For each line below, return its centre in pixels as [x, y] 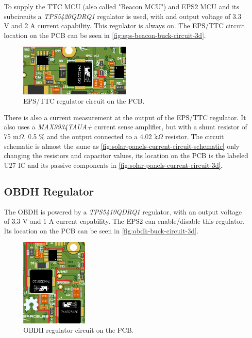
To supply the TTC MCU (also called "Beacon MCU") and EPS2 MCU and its [122, 6]
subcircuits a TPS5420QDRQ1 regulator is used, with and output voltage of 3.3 [123, 16]
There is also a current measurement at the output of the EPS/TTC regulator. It [125, 117]
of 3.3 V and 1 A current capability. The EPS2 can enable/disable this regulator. [124, 221]
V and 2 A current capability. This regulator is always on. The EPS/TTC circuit [124, 26]
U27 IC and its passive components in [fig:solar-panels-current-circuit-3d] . [113, 165]
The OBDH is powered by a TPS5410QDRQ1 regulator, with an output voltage [123, 211]
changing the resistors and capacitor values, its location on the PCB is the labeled [126, 155]
